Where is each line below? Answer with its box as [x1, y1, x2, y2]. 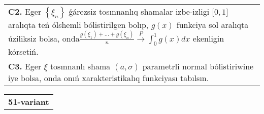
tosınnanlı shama [50, 60, 111, 72]
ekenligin [192, 32, 224, 44]
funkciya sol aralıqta [176, 19, 249, 30]
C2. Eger [8, 6, 42, 17]
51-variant [8, 96, 49, 108]
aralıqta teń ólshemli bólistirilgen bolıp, [8, 19, 149, 30]
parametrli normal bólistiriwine [142, 60, 254, 72]
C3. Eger [8, 60, 42, 72]
